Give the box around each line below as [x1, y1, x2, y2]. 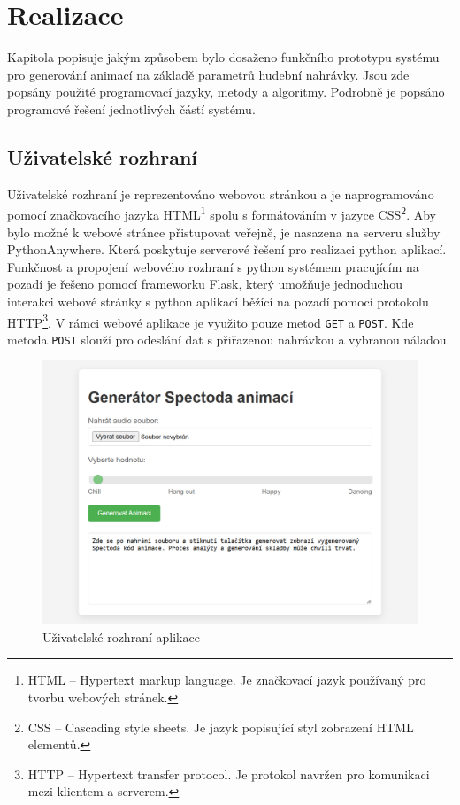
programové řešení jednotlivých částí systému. [7, 99, 256, 118]
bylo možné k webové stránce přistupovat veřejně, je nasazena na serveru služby [7, 222, 441, 241]
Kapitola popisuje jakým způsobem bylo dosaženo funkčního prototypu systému [7, 48, 440, 66]
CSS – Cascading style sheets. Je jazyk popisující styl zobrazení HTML [27, 717, 414, 736]
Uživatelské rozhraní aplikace [42, 627, 200, 646]
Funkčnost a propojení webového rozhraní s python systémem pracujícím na [7, 257, 419, 275]
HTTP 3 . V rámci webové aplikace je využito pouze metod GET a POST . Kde [7, 310, 414, 331]
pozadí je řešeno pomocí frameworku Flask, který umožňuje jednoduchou [7, 275, 402, 293]
